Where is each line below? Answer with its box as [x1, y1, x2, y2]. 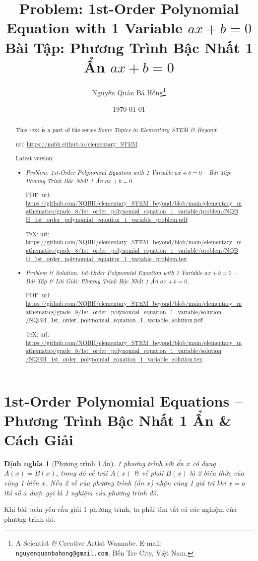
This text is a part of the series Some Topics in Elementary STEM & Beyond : [15, 126, 218, 134]
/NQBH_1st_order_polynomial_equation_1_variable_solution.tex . [26, 354, 204, 363]
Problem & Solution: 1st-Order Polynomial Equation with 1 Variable [26, 269, 202, 277]
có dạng [193, 458, 216, 468]
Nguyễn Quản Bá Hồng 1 [92, 85, 166, 97]
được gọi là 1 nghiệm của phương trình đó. [29, 487, 159, 497]
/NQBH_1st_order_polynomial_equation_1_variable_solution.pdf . [26, 316, 204, 324]
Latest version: [15, 154, 54, 162]
